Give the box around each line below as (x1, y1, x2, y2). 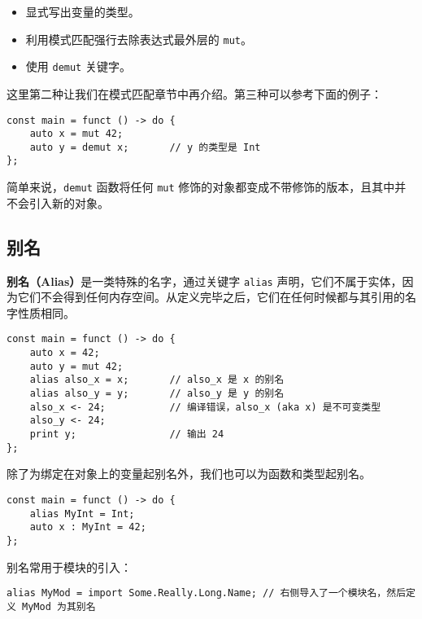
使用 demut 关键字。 (25, 58, 131, 75)
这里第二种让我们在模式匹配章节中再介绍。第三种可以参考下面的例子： (7, 85, 382, 102)
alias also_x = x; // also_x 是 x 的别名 (29, 374, 285, 386)
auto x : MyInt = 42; (29, 521, 146, 533)
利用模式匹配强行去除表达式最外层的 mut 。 (25, 30, 252, 47)
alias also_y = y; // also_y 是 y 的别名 (29, 388, 285, 400)
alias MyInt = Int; (29, 507, 135, 520)
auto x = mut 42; (29, 128, 124, 140)
